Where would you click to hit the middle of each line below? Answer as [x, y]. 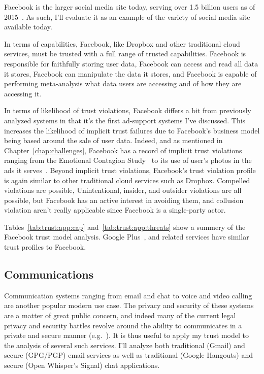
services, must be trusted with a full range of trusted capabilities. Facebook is [125, 54]
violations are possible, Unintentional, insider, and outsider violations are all [123, 190]
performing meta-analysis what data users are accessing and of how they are [123, 83]
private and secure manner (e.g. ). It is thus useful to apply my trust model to [126, 335]
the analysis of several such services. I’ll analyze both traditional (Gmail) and [125, 345]
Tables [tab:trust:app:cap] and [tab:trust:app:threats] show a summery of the [125, 227]
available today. [28, 27]
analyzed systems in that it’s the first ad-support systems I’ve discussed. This [125, 120]
